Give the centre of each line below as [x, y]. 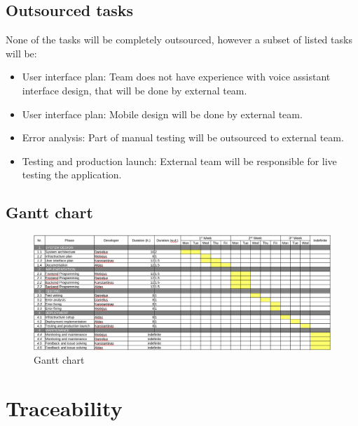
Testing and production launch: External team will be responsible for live [179, 161]
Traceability [64, 407]
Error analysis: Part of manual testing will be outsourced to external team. [183, 137]
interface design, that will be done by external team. [135, 90]
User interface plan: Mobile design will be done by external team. [162, 114]
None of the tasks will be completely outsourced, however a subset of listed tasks [179, 40]
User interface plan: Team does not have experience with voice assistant [176, 77]
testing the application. [72, 175]
